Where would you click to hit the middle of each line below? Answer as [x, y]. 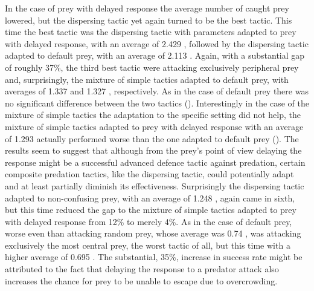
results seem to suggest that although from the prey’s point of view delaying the [153, 150]
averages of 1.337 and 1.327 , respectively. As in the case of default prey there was [157, 91]
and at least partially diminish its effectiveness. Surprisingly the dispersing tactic [155, 185]
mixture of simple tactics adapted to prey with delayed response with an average [154, 126]
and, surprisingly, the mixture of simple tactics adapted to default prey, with [147, 79]
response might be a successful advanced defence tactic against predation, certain [155, 162]
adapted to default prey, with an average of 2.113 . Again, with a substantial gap [155, 55]
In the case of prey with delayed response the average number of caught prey [147, 8]
